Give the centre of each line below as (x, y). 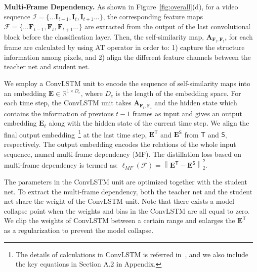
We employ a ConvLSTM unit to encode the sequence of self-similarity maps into (127, 83)
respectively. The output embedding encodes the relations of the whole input (120, 144)
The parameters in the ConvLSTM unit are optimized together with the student (126, 181)
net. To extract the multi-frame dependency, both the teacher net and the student (128, 191)
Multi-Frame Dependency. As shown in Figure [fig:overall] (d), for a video (121, 6)
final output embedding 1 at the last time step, (76, 134)
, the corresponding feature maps (153, 16)
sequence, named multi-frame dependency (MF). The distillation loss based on (123, 154)
